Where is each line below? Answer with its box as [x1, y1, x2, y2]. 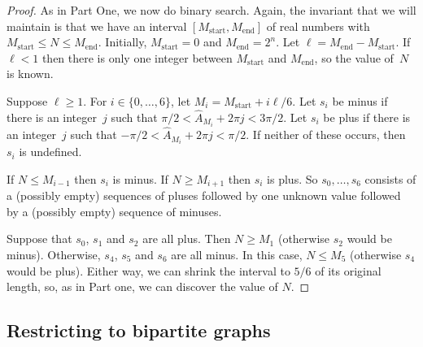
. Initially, [98, 33, 147, 50]
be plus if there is [323, 108, 411, 125]
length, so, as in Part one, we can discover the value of [7, 278, 278, 295]
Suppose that [7, 230, 72, 247]
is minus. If [112, 170, 168, 187]
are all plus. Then [142, 230, 231, 247]
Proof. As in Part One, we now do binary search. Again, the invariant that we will [7, 2, 416, 18]
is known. [7, 65, 54, 82]
